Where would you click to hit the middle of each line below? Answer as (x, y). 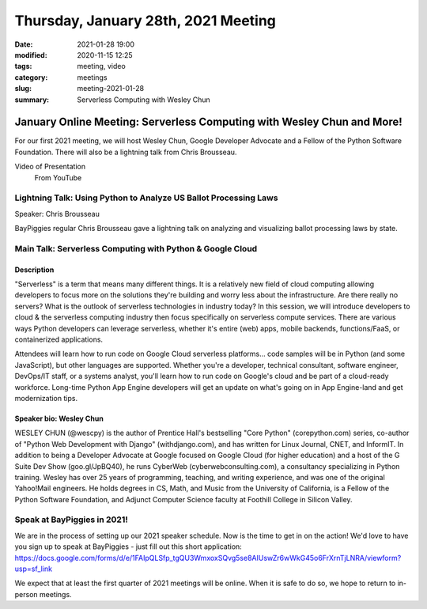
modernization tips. (46, 398)
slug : (23, 89)
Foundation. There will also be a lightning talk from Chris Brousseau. (126, 152)
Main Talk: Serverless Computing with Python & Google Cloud (136, 248)
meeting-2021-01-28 (111, 89)
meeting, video (101, 66)
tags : (23, 66)
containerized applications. (59, 339)
